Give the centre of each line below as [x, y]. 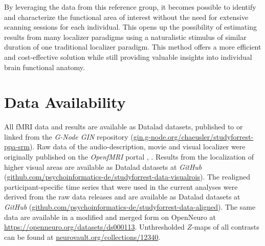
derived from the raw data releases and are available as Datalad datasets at [122, 197]
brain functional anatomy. [45, 67]
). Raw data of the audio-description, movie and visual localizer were [137, 147]
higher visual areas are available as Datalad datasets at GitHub [103, 166]
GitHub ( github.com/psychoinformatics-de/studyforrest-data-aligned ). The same [130, 207]
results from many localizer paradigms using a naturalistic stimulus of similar [125, 37]
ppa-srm [17, 147]
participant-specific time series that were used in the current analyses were [121, 186]
